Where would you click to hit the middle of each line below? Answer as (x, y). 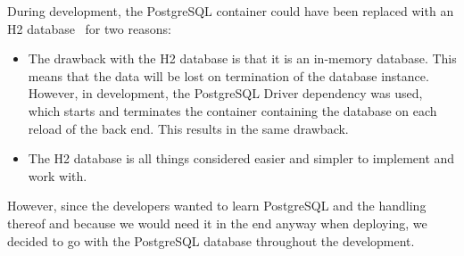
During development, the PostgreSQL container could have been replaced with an (231, 11)
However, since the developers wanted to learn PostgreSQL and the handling (217, 206)
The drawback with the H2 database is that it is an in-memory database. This (242, 58)
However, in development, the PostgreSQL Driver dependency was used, (225, 93)
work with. (58, 175)
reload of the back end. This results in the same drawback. (188, 128)
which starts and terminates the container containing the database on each (232, 110)
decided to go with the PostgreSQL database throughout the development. (211, 240)
